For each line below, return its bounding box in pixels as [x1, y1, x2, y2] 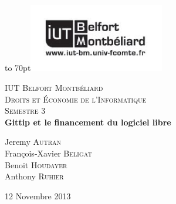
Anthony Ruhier [5, 170, 64, 182]
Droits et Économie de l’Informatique [5, 93, 147, 105]
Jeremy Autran [5, 135, 62, 148]
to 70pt [5, 62, 31, 74]
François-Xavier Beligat [5, 147, 92, 159]
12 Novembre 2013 [5, 189, 71, 202]
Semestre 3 [5, 104, 46, 117]
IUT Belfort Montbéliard [5, 81, 103, 93]
